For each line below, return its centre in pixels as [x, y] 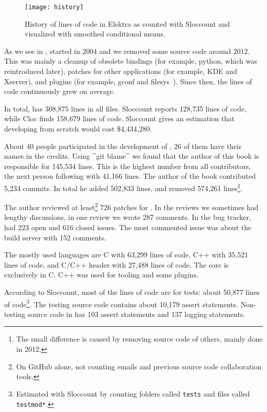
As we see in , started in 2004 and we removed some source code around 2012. [127, 51]
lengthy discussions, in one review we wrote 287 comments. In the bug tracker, [128, 217]
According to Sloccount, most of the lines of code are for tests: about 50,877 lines [132, 292]
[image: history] [54, 7]
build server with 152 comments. [55, 237]
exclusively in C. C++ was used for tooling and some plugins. [101, 275]
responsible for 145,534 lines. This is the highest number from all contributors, [128, 166]
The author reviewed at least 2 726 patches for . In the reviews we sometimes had [131, 206]
